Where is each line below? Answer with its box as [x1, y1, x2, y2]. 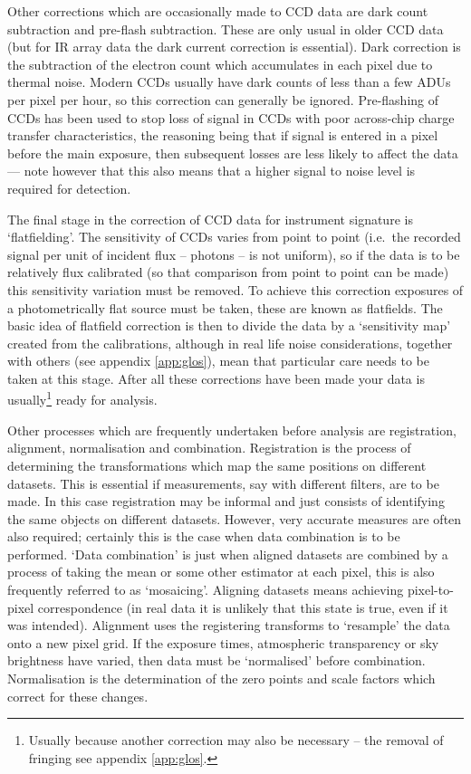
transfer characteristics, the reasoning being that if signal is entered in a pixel [7, 126, 438, 145]
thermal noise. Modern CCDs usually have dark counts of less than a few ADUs [7, 72, 451, 91]
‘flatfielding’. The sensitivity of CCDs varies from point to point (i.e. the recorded [7, 227, 461, 246]
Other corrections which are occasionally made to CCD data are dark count [7, 2, 428, 20]
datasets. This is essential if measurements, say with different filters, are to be [7, 473, 439, 492]
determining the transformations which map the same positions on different [7, 455, 427, 474]
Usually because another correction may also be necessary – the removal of [28, 731, 444, 750]
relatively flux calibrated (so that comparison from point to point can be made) [7, 263, 449, 282]
